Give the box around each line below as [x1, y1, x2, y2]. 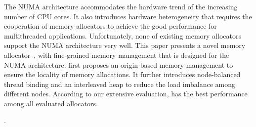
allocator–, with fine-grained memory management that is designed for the [4, 49, 229, 60]
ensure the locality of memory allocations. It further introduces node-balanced [4, 69, 241, 80]
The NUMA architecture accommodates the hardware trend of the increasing [4, 1, 238, 11]
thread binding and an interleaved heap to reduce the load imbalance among [4, 79, 235, 89]
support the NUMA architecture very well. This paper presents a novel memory [4, 40, 246, 50]
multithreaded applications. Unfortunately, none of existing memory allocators [4, 30, 241, 41]
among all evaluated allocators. [4, 98, 98, 108]
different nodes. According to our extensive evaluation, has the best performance [4, 88, 248, 99]
